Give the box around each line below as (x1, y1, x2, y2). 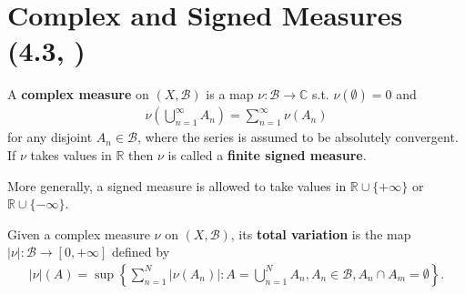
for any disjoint (7, 127, 93, 147)
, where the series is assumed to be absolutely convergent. (136, 127, 459, 147)
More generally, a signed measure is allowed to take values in (7, 176, 347, 195)
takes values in (30, 145, 112, 164)
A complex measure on (7, 85, 149, 104)
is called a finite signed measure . (167, 145, 367, 164)
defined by (112, 242, 170, 261)
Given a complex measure (7, 224, 150, 243)
